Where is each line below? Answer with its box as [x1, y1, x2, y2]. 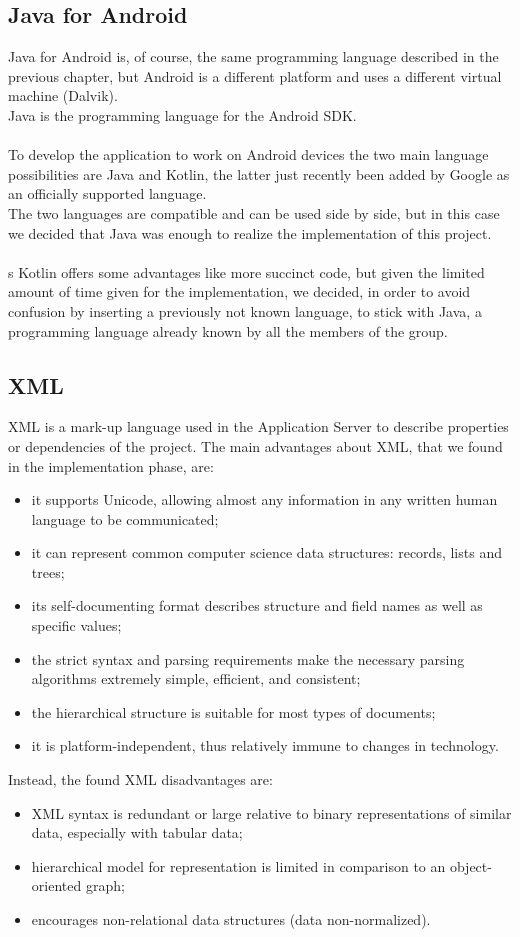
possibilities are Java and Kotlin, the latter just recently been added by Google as [8, 163, 510, 184]
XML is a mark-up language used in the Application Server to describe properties [8, 416, 509, 437]
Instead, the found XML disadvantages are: [8, 769, 273, 790]
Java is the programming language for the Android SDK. [8, 104, 357, 125]
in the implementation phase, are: [8, 455, 214, 476]
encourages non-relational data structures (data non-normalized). [31, 909, 431, 929]
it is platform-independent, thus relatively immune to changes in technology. [31, 735, 499, 756]
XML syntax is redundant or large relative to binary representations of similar [31, 802, 512, 823]
